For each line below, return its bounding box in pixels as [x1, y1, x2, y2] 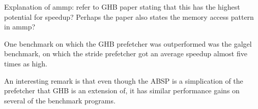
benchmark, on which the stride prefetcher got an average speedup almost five [4, 48, 247, 59]
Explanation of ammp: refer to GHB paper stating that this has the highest [4, 2, 240, 12]
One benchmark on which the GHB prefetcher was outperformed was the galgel [4, 38, 252, 49]
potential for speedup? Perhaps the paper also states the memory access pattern [4, 11, 254, 22]
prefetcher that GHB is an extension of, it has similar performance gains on [4, 85, 240, 96]
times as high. [4, 58, 47, 68]
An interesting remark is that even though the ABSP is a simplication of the [4, 75, 243, 86]
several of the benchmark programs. [4, 95, 116, 105]
